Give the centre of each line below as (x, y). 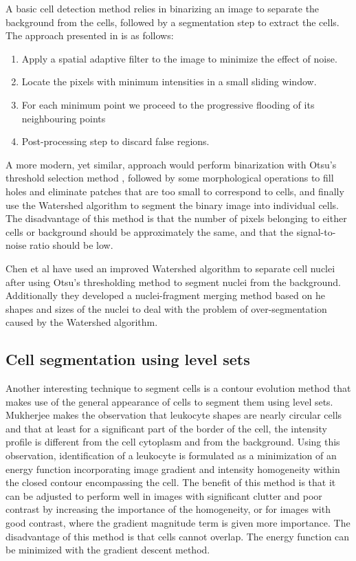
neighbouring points (64, 118)
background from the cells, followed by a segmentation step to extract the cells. (173, 22)
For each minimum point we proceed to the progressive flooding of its (168, 104)
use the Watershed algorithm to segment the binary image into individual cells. (173, 205)
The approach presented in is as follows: (90, 35)
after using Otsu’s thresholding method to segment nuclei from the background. (173, 282)
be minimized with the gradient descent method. (108, 550)
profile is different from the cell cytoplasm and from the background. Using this (173, 442)
